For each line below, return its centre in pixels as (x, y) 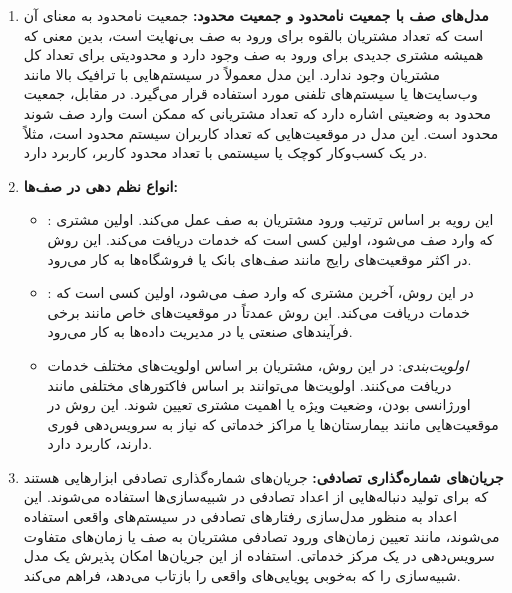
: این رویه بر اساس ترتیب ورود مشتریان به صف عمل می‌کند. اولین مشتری (270, 219)
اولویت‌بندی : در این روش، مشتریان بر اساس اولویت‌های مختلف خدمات (258, 364)
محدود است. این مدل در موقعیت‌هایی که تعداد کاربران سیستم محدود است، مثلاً (261, 132)
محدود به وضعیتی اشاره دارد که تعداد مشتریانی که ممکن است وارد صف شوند (257, 112)
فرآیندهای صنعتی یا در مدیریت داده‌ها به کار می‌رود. (200, 331)
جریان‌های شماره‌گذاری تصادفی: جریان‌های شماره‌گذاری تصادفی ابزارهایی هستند (263, 476)
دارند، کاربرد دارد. (100, 443)
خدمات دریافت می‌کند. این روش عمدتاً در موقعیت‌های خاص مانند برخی (258, 311)
